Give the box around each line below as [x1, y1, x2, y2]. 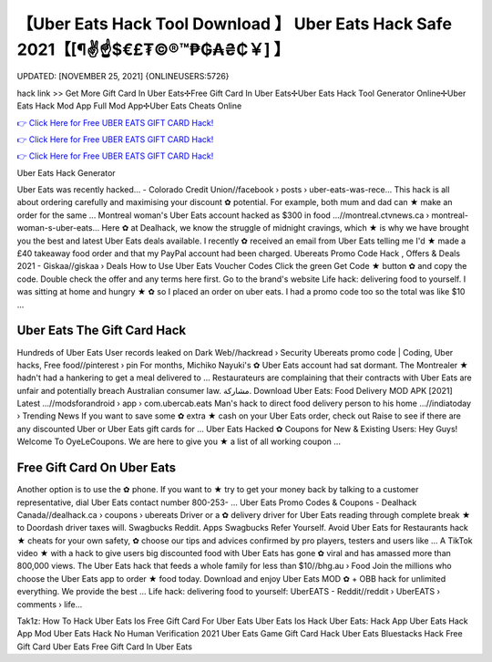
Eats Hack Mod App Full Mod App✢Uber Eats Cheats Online [16, 100, 242, 111]
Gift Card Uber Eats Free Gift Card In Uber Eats [16, 641, 193, 652]
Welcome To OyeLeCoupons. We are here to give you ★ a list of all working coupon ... [16, 436, 342, 447]
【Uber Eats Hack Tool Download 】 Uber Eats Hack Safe [16, 14, 453, 34]
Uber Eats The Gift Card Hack [16, 323, 187, 338]
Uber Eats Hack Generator [16, 167, 116, 178]
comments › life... [16, 598, 83, 610]
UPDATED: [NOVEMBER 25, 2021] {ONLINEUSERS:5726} [16, 71, 230, 82]
